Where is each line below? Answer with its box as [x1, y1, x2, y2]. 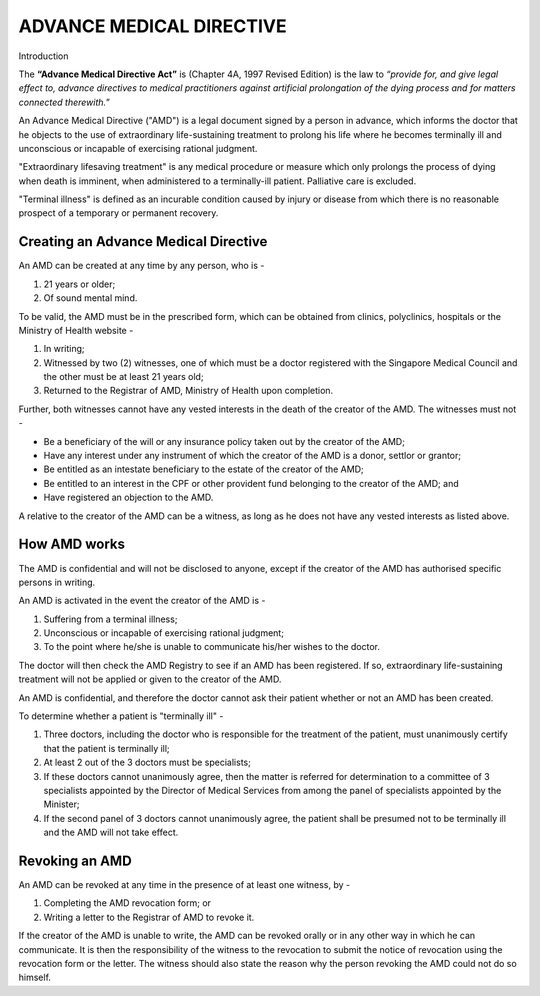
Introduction [18, 50, 69, 62]
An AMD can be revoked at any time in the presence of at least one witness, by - [18, 879, 351, 891]
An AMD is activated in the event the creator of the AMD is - [18, 595, 266, 607]
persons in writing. [18, 576, 96, 588]
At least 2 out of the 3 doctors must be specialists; [43, 756, 252, 769]
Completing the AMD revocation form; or [43, 897, 212, 909]
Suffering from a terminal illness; [43, 613, 178, 625]
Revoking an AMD [18, 852, 132, 869]
